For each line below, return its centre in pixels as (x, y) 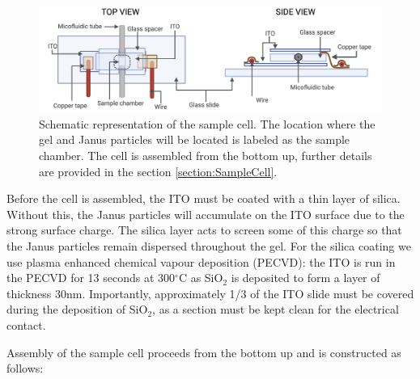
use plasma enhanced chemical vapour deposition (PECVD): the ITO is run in (201, 261)
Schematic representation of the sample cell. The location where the (207, 123)
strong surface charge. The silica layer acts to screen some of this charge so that (204, 230)
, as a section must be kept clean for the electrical (276, 309)
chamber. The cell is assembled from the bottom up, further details (206, 156)
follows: (25, 368)
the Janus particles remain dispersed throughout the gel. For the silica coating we (209, 246)
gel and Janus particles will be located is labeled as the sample (195, 139)
